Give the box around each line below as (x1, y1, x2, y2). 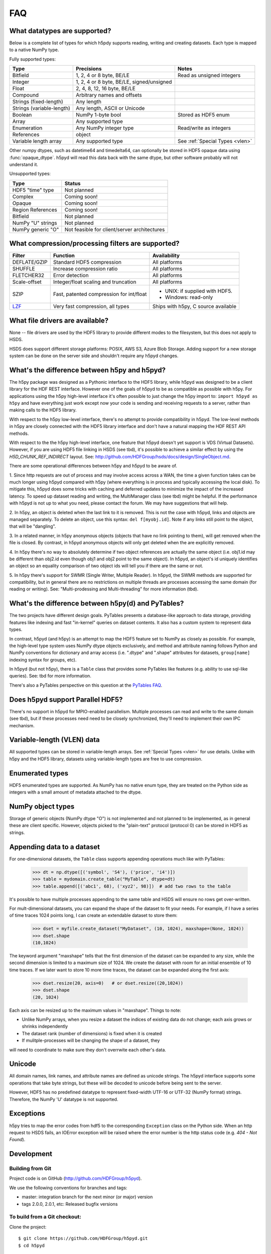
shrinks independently (22, 1023, 68, 1029)
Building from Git (9, 1165, 52, 1172)
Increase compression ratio (53, 265, 118, 272)
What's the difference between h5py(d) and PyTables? (9, 599, 184, 608)
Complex (12, 193, 34, 200)
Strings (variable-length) (12, 105, 70, 112)
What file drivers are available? (9, 316, 109, 325)
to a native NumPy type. (9, 47, 59, 53)
